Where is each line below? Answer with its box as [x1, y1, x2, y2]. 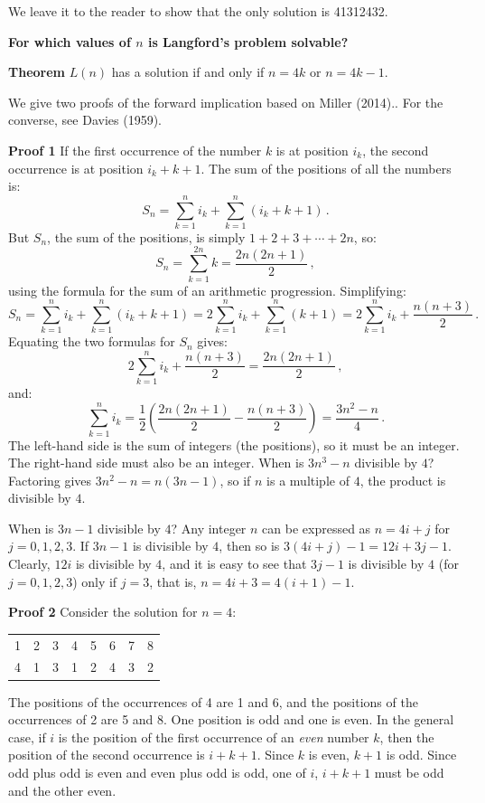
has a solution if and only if [111, 62, 265, 81]
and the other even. [8, 780, 117, 799]
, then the [379, 727, 434, 746]
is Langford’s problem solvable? [147, 32, 349, 51]
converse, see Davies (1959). [8, 110, 162, 129]
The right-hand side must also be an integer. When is [8, 453, 304, 472]
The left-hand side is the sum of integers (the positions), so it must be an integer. [8, 435, 460, 454]
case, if [8, 727, 46, 746]
